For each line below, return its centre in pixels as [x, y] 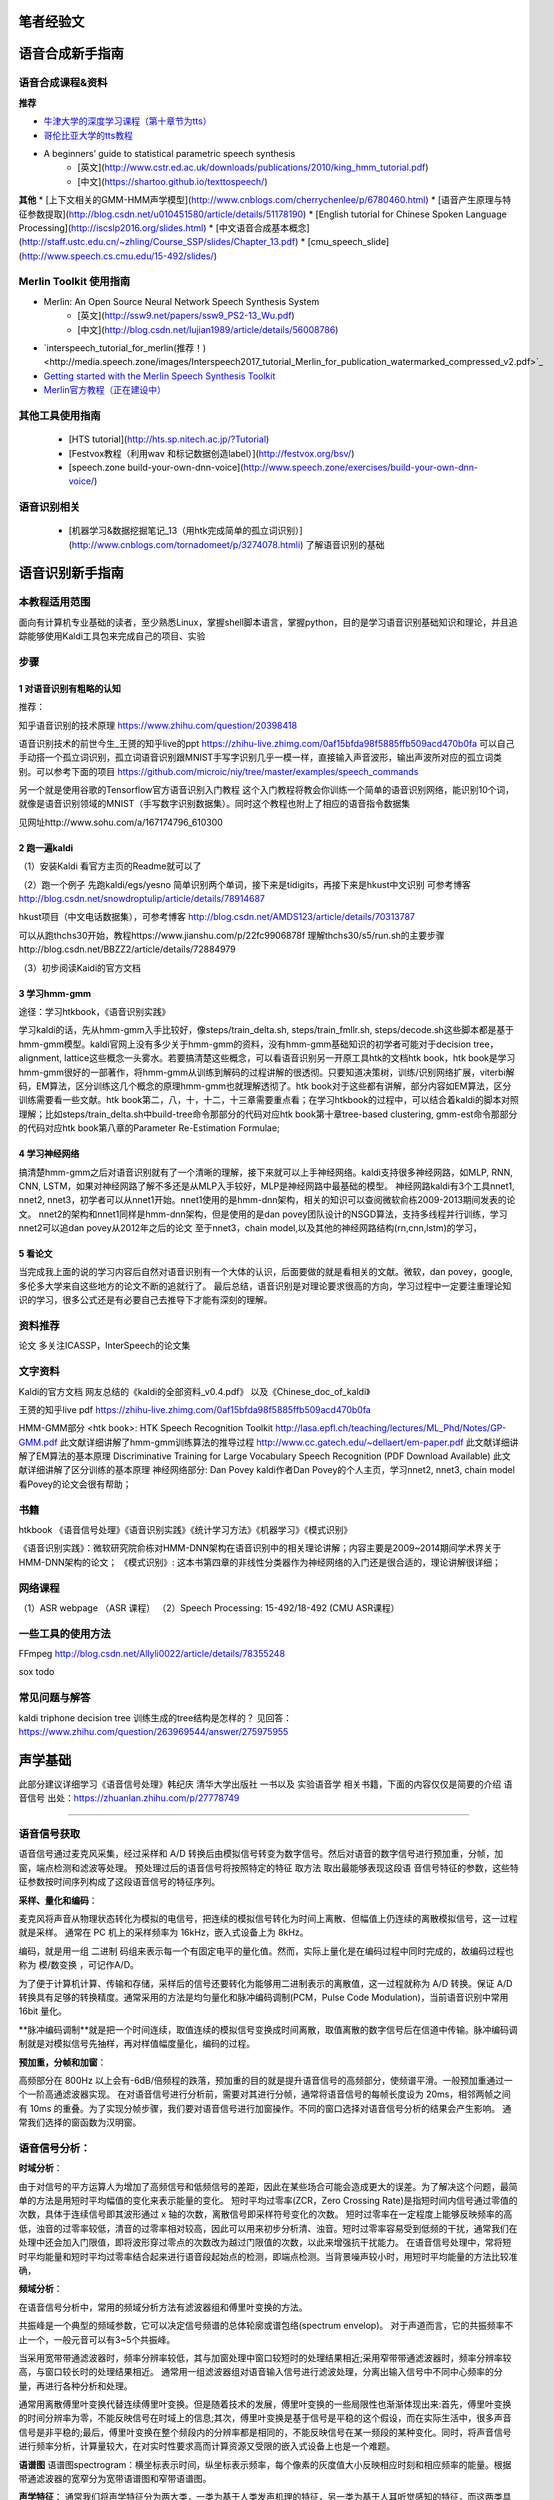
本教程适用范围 [54, 602]
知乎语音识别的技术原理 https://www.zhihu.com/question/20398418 [158, 725]
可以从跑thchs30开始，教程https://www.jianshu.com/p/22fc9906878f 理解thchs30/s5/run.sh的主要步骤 [231, 935]
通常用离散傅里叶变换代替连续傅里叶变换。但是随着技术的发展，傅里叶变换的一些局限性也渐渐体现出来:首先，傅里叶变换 [265, 2404]
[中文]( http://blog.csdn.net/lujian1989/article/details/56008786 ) [208, 329]
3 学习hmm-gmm [55, 993]
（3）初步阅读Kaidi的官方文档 [80, 967]
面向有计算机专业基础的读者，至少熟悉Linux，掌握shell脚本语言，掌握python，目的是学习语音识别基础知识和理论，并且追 [268, 622]
